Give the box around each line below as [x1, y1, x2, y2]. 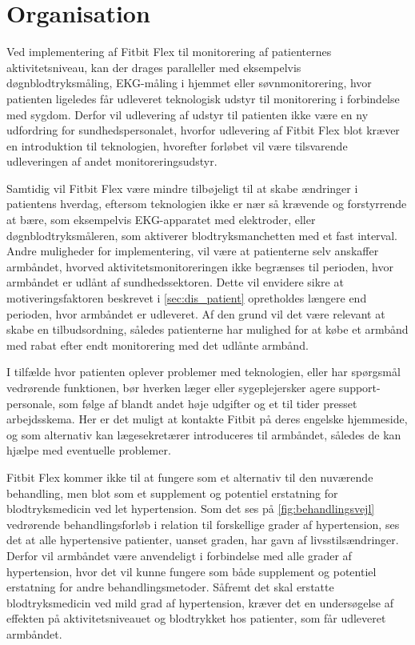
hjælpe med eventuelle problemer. [6, 442, 171, 459]
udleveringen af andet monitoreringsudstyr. [6, 153, 217, 170]
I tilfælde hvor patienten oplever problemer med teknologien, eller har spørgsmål [6, 363, 401, 380]
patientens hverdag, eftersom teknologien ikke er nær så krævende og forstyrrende [6, 195, 407, 212]
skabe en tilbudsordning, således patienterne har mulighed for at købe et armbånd [6, 321, 409, 338]
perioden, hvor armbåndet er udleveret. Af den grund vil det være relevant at [6, 305, 385, 322]
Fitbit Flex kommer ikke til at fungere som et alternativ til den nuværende [6, 468, 373, 485]
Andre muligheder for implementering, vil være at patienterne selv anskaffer [6, 242, 379, 259]
